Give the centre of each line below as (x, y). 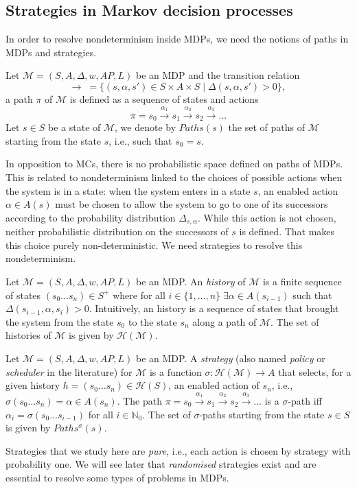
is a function (175, 371)
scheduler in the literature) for (69, 371)
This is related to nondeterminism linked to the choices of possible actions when (174, 177)
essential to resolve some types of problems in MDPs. (117, 477)
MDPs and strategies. (51, 52)
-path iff (305, 400)
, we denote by (146, 127)
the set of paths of (266, 127)
